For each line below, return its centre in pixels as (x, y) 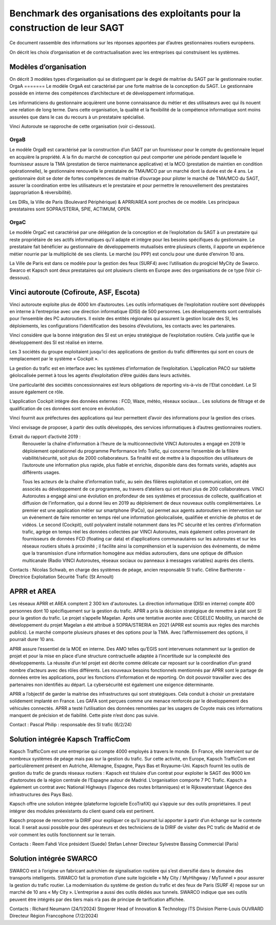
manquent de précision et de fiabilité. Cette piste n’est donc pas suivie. (84, 716)
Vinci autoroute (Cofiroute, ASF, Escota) (75, 292)
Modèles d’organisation (48, 67)
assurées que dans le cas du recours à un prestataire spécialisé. (77, 117)
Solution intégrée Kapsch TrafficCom (70, 739)
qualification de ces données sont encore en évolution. (67, 408)
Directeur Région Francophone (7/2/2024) (54, 916)
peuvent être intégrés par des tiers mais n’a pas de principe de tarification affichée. (97, 899)
